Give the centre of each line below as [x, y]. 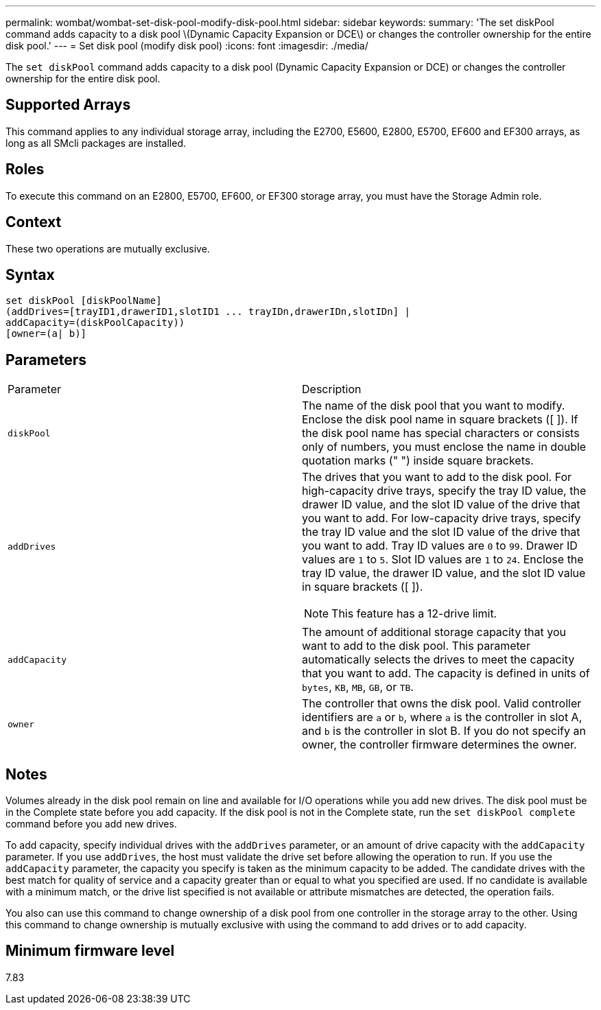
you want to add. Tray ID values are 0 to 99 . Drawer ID [440, 546]
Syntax [30, 274]
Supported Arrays [68, 105]
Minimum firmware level [90, 951]
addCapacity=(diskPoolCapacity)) [95, 323]
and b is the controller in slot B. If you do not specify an [444, 731]
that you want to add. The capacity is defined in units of [446, 673]
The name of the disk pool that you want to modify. [434, 406]
